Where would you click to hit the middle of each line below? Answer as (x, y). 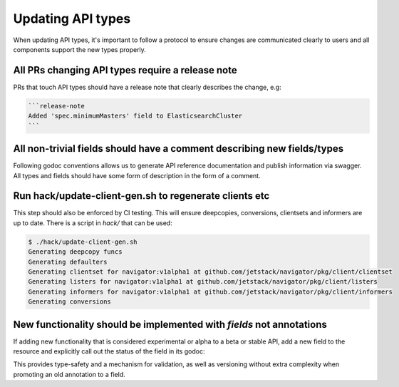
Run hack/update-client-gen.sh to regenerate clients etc (141, 196)
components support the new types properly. (79, 49)
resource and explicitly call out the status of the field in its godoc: (109, 351)
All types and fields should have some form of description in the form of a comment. (137, 175)
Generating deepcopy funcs (75, 252)
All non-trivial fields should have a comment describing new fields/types (178, 149)
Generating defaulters (68, 262)
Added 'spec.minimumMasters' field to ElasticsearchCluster (135, 116)
